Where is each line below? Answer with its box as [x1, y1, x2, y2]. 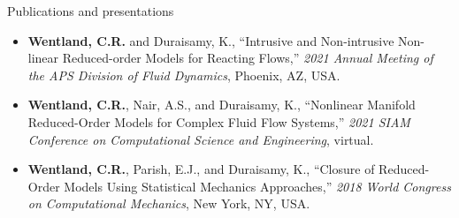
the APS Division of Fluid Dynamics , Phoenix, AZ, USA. [27, 65, 340, 84]
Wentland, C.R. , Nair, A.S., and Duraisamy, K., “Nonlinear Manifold [27, 95, 416, 114]
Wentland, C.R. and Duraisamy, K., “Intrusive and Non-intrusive [27, 31, 394, 49]
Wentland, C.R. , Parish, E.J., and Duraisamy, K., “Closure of [27, 160, 375, 178]
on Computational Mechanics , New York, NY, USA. [27, 194, 310, 213]
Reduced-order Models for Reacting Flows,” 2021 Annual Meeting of [62, 49, 433, 67]
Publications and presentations [7, 2, 174, 19]
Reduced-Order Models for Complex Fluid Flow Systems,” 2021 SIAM [27, 112, 410, 131]
